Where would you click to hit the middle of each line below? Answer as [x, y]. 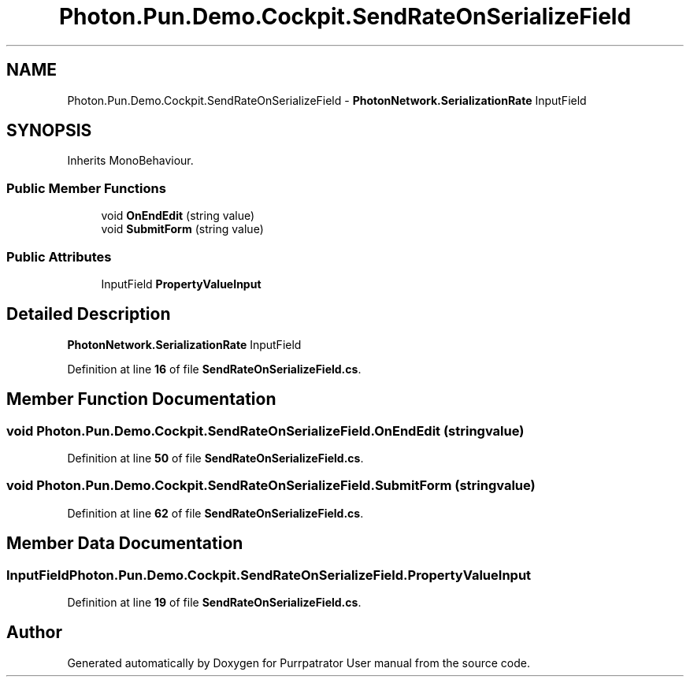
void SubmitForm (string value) [182, 229]
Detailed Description [89, 314]
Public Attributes [59, 256]
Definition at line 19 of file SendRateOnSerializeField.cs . [214, 602]
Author [34, 633]
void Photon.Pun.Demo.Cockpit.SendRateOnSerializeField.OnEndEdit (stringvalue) [265, 431]
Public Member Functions [86, 188]
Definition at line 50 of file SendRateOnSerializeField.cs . [215, 458]
